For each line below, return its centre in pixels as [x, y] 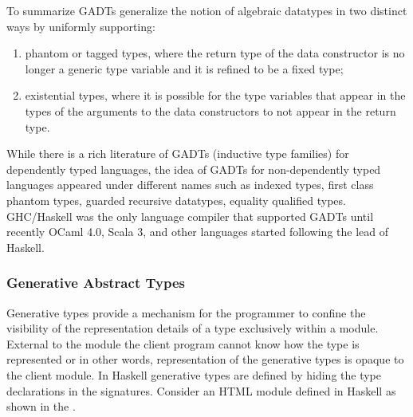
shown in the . [41, 406]
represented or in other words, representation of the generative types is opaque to [205, 359]
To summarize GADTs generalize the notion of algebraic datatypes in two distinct [207, 10]
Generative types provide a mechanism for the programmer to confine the [186, 312]
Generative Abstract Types [96, 283]
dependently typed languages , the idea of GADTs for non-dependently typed [194, 169]
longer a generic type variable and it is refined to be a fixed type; [184, 68]
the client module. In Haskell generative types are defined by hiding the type [194, 374]
